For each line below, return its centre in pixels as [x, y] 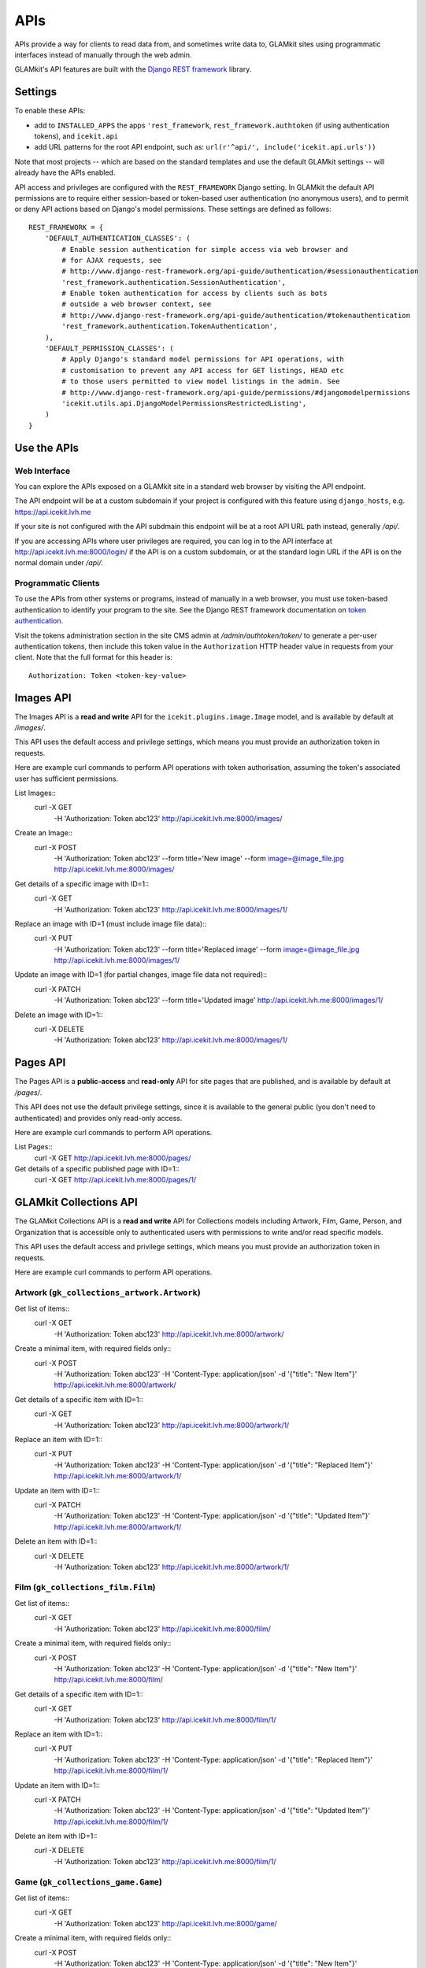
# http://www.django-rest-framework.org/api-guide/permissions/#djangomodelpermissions [236, 392]
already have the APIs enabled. [65, 172]
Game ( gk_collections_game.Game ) [89, 1881]
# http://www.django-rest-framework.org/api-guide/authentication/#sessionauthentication [240, 271]
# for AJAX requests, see [111, 260]
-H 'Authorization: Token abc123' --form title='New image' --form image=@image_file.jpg [199, 858]
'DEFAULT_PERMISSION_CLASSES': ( [109, 349]
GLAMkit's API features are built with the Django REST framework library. [133, 69]
